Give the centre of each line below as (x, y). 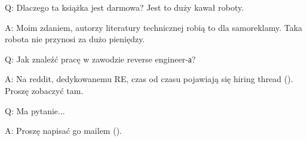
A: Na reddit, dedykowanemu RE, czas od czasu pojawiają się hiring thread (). (149, 79)
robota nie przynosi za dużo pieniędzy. (75, 39)
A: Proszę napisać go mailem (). (63, 131)
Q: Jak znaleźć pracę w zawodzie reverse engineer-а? (100, 59)
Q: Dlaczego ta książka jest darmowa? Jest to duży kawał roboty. (125, 7)
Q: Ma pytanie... (35, 110)
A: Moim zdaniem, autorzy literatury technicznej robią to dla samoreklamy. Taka (154, 27)
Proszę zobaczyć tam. (44, 90)
